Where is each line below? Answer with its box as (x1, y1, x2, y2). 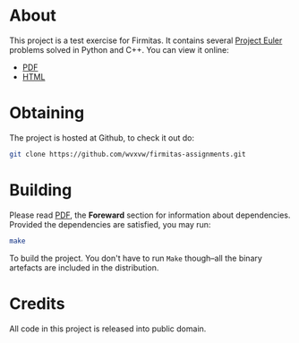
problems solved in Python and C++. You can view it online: (9, 44, 230, 55)
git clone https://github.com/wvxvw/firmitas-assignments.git (9, 150, 246, 159)
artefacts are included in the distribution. (9, 262, 159, 273)
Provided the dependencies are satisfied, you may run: (9, 219, 211, 229)
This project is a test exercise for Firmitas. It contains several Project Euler (9, 35, 283, 46)
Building (9, 180, 73, 200)
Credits (9, 293, 65, 313)
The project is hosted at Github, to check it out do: (9, 132, 195, 143)
